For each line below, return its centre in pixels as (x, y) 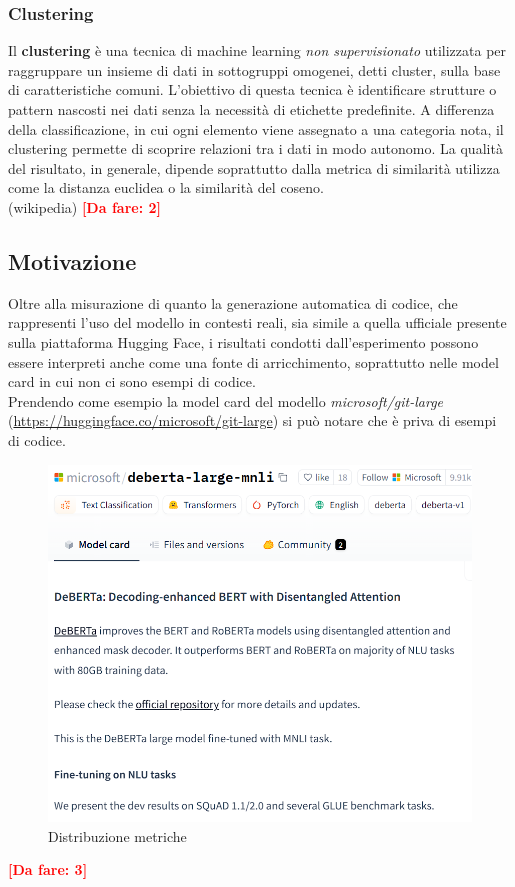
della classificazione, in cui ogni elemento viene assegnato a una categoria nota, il (256, 128)
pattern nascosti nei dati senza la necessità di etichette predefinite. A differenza (251, 109)
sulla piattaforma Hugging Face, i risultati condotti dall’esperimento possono (243, 341)
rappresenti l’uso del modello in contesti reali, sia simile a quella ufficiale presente (257, 322)
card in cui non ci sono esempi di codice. (132, 381)
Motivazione (72, 260)
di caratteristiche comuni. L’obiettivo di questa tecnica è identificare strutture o (252, 89)
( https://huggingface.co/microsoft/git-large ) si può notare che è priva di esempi (252, 420)
